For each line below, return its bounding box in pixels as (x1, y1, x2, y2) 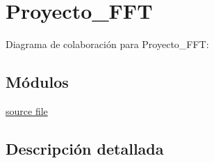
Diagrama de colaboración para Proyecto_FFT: (6, 37, 209, 52)
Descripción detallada (6, 137, 164, 159)
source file (6, 103, 48, 118)
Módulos (6, 71, 69, 93)
